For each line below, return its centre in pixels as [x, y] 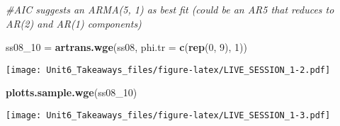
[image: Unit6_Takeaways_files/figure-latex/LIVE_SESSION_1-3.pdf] [168, 116]
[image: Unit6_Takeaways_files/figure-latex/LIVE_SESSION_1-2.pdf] [168, 70]
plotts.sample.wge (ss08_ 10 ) [72, 92]
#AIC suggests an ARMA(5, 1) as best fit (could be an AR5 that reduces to [170, 9]
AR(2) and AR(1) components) [74, 23]
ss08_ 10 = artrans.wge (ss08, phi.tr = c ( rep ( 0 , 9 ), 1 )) [126, 47]
